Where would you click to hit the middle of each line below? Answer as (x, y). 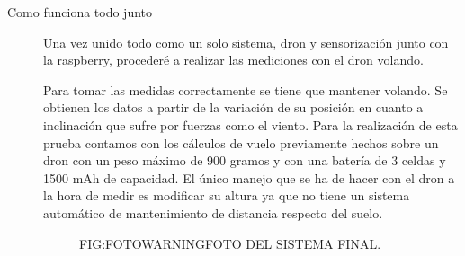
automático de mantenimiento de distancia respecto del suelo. (213, 212)
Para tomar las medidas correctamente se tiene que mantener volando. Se (246, 89)
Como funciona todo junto (80, 12)
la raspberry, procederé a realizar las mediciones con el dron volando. (233, 60)
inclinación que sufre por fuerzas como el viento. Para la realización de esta (250, 124)
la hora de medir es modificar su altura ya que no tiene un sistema (227, 195)
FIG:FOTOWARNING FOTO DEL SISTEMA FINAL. (230, 243)
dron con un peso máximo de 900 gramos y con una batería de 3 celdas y (245, 160)
